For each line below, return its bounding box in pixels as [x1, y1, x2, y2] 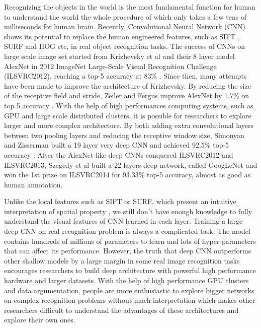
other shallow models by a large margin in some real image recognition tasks [4, 255, 240, 266]
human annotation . [4, 179, 63, 189]
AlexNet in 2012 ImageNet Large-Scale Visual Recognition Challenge [4, 60, 217, 71]
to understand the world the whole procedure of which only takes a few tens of [4, 11, 247, 22]
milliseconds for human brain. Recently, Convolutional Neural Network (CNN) [4, 21, 246, 32]
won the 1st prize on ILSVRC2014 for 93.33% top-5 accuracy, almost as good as [4, 169, 251, 180]
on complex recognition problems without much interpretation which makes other [4, 295, 255, 305]
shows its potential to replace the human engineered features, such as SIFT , [4, 31, 240, 41]
